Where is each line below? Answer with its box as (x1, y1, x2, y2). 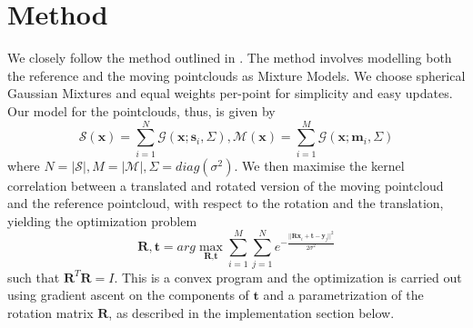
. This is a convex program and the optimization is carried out (114, 267, 462, 286)
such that (7, 267, 60, 286)
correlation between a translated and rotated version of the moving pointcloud (7, 175, 444, 194)
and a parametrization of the (263, 285, 424, 304)
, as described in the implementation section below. (108, 303, 395, 322)
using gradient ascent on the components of (7, 285, 249, 304)
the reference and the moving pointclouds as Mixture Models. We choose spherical (7, 65, 466, 84)
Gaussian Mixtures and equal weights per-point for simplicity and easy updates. (7, 84, 453, 103)
